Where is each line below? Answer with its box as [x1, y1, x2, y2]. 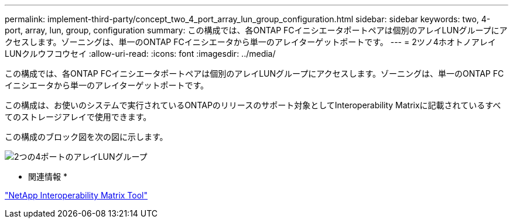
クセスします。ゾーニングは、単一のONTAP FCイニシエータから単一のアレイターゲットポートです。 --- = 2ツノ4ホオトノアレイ [5, 37, 496, 47]
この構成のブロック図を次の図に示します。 [5, 132, 168, 142]
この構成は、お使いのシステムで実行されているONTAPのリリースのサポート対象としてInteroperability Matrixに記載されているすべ [5, 100, 501, 110]
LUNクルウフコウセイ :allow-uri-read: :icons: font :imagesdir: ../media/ [5, 49, 276, 59]
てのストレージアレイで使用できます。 [5, 112, 152, 122]
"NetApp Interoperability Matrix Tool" [5, 190, 148, 200]
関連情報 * [28, 171, 67, 181]
